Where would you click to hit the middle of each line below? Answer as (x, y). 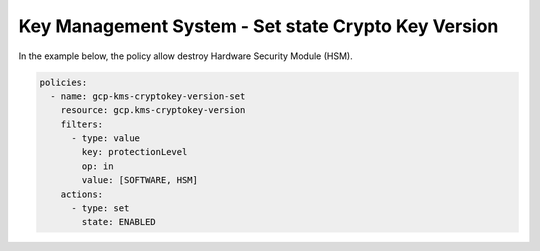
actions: (82, 194)
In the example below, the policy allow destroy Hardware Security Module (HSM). (186, 56)
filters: (82, 124)
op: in (97, 166)
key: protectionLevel (134, 152)
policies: (63, 82)
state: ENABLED (119, 222)
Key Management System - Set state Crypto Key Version (258, 26)
